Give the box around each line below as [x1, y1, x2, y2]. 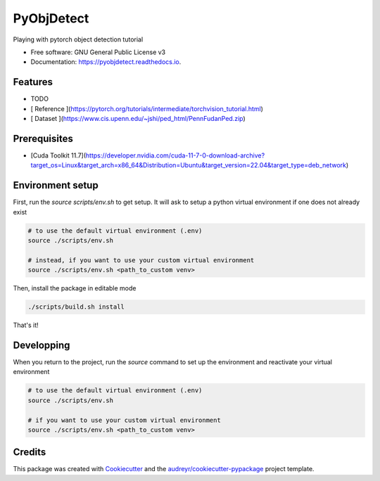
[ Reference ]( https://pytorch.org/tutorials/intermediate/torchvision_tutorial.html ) [30, 104, 264, 113]
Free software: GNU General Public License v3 [30, 48, 166, 56]
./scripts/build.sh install [27, 303, 125, 311]
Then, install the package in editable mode [13, 284, 137, 293]
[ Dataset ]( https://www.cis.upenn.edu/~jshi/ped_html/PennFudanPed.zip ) [30, 115, 246, 123]
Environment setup [13, 179, 99, 191]
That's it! [13, 321, 39, 330]
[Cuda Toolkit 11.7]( [30, 151, 87, 160]
